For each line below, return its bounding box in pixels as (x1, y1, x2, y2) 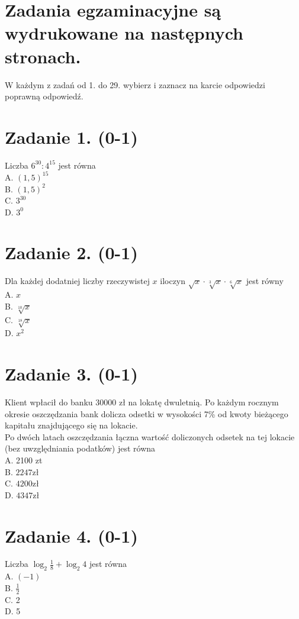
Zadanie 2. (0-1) (5, 240, 138, 265)
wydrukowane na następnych (5, 21, 244, 45)
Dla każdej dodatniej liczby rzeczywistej (5, 275, 150, 287)
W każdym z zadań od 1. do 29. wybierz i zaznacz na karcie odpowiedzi (5, 78, 265, 91)
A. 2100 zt (5, 453, 43, 466)
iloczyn (160, 275, 186, 287)
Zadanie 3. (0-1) (5, 362, 138, 386)
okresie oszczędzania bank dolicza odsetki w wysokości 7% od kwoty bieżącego (5, 407, 288, 420)
